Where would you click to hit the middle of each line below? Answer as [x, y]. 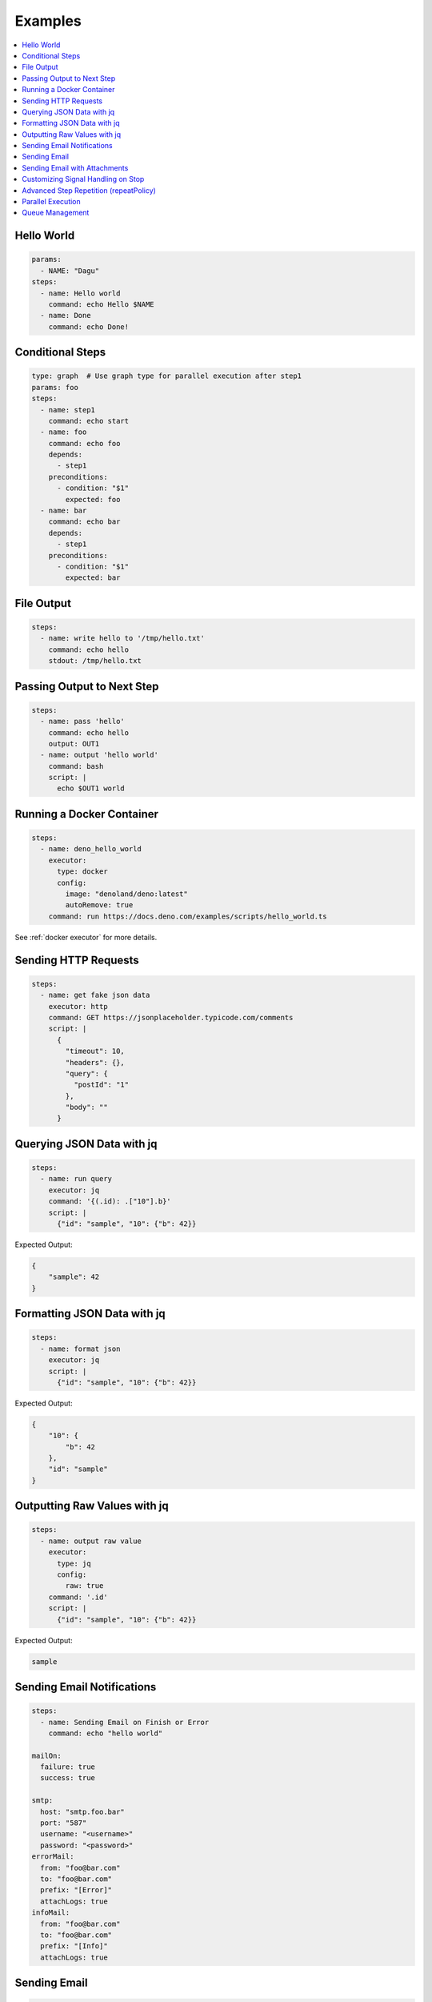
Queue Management [56, 213]
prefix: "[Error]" [76, 1890]
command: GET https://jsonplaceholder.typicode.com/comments [171, 1017]
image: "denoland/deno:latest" [126, 894]
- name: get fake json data [95, 995]
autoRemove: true [99, 905]
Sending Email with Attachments [75, 167]
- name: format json [80, 1349]
